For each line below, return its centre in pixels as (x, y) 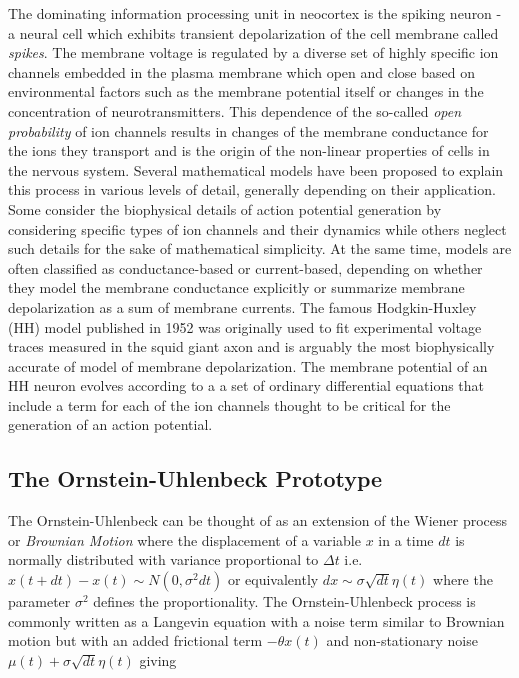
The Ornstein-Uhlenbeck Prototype (195, 478)
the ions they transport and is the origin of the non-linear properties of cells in (249, 150)
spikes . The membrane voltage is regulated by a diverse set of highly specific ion (253, 52)
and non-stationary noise (402, 640)
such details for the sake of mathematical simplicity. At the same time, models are (260, 248)
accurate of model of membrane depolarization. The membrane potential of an (248, 365)
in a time (406, 539)
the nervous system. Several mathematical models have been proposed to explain (256, 169)
